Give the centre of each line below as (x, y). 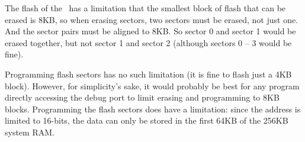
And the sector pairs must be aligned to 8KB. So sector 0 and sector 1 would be (150, 31)
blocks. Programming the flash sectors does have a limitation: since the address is (153, 109)
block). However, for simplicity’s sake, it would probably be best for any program (152, 85)
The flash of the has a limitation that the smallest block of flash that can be (145, 8)
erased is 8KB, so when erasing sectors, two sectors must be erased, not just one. (152, 19)
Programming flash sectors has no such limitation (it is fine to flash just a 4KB (148, 74)
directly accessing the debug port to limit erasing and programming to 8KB (142, 97)
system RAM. (30, 132)
